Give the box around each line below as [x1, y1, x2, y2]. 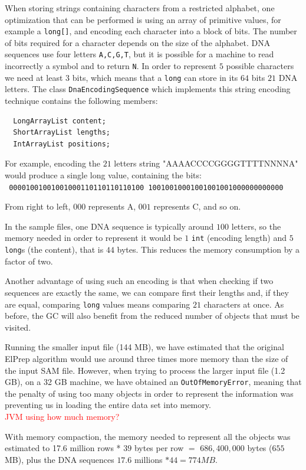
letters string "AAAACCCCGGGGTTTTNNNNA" [114, 157, 298, 169]
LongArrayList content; [13, 116, 106, 125]
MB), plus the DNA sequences [5, 453, 114, 465]
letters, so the [231, 220, 281, 232]
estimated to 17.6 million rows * [5, 442, 121, 454]
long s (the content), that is [5, 243, 104, 256]
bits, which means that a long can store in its [72, 71, 238, 83]
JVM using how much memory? [5, 410, 120, 423]
